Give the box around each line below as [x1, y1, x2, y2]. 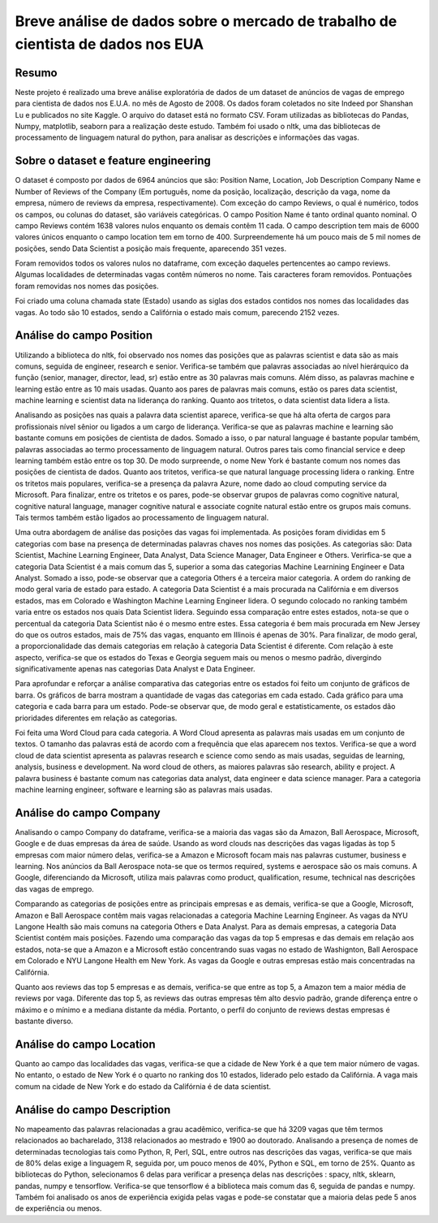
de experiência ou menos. [15, 1204, 102, 1213]
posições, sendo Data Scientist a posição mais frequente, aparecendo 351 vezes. [15, 244, 287, 253]
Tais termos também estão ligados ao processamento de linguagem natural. [15, 512, 269, 522]
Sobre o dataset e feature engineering [15, 154, 211, 168]
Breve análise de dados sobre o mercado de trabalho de [15, 12, 397, 30]
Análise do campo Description [15, 1103, 171, 1117]
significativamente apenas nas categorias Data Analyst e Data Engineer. [15, 664, 255, 674]
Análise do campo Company [15, 806, 161, 819]
